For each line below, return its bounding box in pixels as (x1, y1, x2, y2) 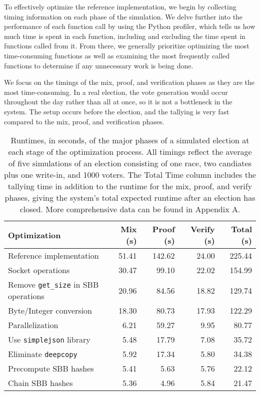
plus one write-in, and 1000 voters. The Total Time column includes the (4, 169, 256, 181)
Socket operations (8, 264, 70, 276)
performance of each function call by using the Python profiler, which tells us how (4, 21, 255, 31)
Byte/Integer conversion (8, 305, 92, 317)
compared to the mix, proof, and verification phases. (4, 116, 164, 126)
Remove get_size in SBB (8, 279, 99, 291)
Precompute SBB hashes (8, 363, 94, 375)
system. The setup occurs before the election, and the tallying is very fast (4, 106, 229, 116)
